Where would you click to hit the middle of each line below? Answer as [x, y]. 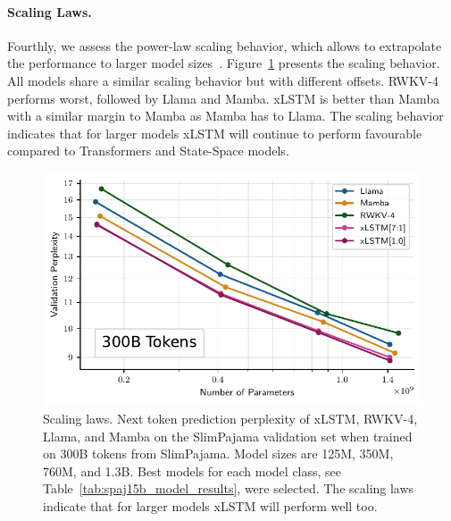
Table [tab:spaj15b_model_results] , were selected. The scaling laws [229, 488]
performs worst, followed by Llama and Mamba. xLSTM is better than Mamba [224, 98]
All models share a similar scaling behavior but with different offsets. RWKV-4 [223, 80]
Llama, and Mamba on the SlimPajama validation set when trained [228, 436]
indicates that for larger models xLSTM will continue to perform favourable [215, 133]
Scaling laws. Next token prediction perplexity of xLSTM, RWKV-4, [230, 419]
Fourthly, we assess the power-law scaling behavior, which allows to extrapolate [225, 45]
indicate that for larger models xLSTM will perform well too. [210, 506]
